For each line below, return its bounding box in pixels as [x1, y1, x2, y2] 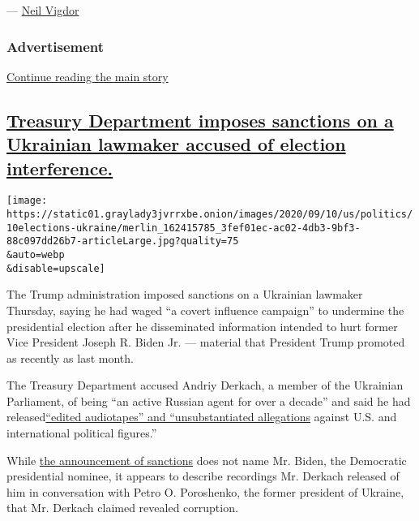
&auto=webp [6, 249, 65, 261]
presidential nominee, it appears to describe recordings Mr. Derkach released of [6, 467, 400, 484]
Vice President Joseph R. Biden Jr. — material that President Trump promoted [6, 334, 405, 351]
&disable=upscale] [6, 262, 105, 274]
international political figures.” [6, 424, 157, 441]
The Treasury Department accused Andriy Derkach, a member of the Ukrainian [6, 377, 404, 394]
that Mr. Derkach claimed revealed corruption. [6, 499, 238, 516]
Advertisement [6, 36, 105, 56]
